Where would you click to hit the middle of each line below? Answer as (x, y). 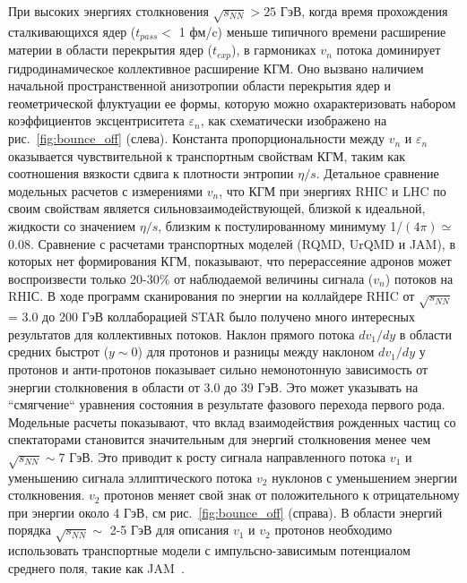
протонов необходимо (333, 530)
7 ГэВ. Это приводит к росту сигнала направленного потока (222, 456)
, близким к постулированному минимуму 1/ (281, 226)
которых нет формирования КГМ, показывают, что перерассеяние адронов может (230, 261)
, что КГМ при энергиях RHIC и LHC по (333, 190)
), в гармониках (274, 50)
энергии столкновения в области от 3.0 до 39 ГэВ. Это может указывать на (213, 386)
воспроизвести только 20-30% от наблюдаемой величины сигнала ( (191, 278)
